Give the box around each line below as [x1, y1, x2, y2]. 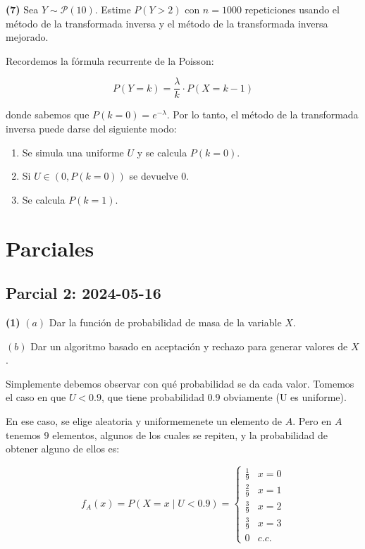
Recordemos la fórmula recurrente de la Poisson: [6, 53, 214, 68]
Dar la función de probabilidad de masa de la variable [49, 314, 282, 329]
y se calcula [137, 144, 187, 159]
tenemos [6, 427, 41, 442]
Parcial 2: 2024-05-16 [6, 282, 161, 304]
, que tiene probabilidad [101, 390, 204, 405]
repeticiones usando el [245, 2, 340, 16]
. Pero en [292, 413, 332, 428]
